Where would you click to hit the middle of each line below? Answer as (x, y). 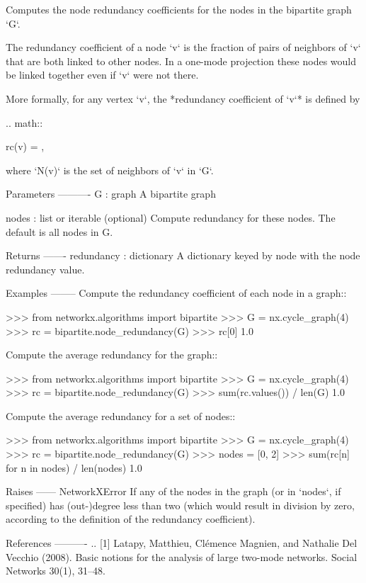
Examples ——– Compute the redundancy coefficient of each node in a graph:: (176, 293)
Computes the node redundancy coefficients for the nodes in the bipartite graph (179, 9)
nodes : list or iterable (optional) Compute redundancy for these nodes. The (171, 217)
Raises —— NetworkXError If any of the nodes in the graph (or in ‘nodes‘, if (173, 491)
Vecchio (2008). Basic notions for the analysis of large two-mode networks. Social (182, 556)
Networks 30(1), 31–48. (56, 571)
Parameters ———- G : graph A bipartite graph (111, 194)
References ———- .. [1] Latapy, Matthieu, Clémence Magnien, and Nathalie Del (182, 543)
